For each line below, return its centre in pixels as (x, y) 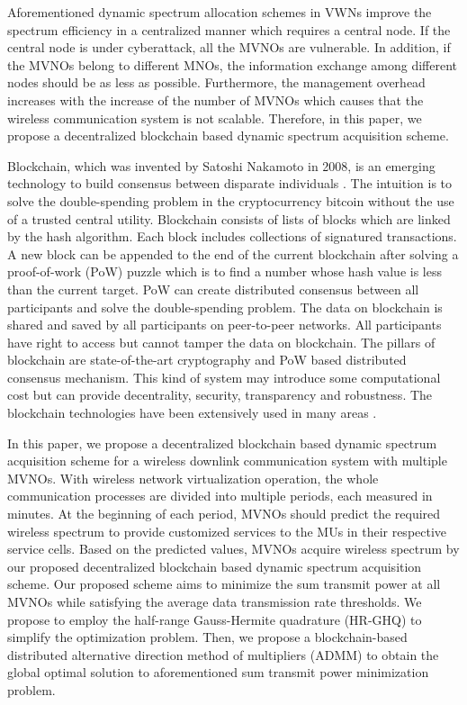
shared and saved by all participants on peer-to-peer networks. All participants (225, 325)
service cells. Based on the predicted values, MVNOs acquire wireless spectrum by (233, 549)
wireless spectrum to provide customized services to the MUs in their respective (227, 531)
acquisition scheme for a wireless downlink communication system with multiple (227, 461)
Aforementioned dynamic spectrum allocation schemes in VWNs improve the (220, 12)
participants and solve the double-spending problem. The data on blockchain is (225, 307)
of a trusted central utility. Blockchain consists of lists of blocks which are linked (229, 218)
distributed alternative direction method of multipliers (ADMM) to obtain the (223, 654)
